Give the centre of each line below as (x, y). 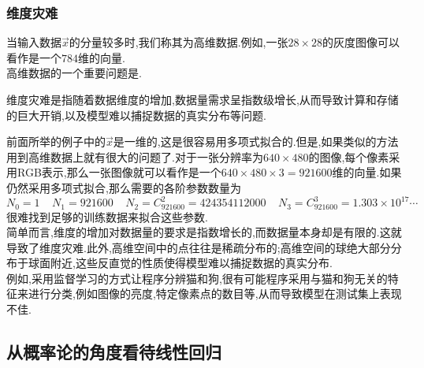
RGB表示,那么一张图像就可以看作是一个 (119, 172)
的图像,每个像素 (349, 156)
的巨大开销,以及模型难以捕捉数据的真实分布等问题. (136, 115)
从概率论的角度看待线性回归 (114, 352)
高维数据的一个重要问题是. (74, 73)
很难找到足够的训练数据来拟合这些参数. (107, 216)
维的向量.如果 (367, 172)
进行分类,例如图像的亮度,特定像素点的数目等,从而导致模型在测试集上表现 (215, 294)
